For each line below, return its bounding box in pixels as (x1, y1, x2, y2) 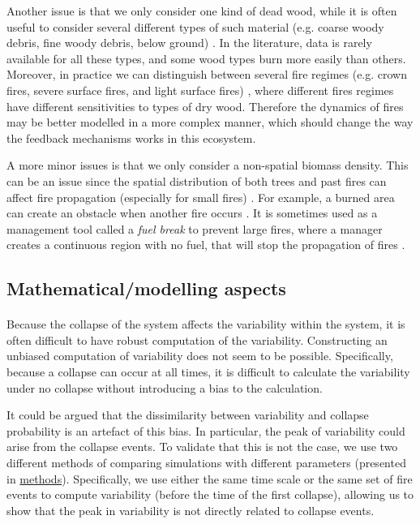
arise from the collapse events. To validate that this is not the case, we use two (6, 438, 398, 455)
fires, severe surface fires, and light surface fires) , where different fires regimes (6, 81, 394, 98)
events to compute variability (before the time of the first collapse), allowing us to (6, 486, 414, 503)
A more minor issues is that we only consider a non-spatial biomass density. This (6, 157, 409, 174)
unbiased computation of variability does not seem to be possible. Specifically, (6, 347, 393, 364)
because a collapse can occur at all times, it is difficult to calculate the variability (6, 363, 410, 380)
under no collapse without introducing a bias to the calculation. (6, 379, 323, 396)
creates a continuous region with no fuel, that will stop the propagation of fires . (6, 236, 405, 253)
